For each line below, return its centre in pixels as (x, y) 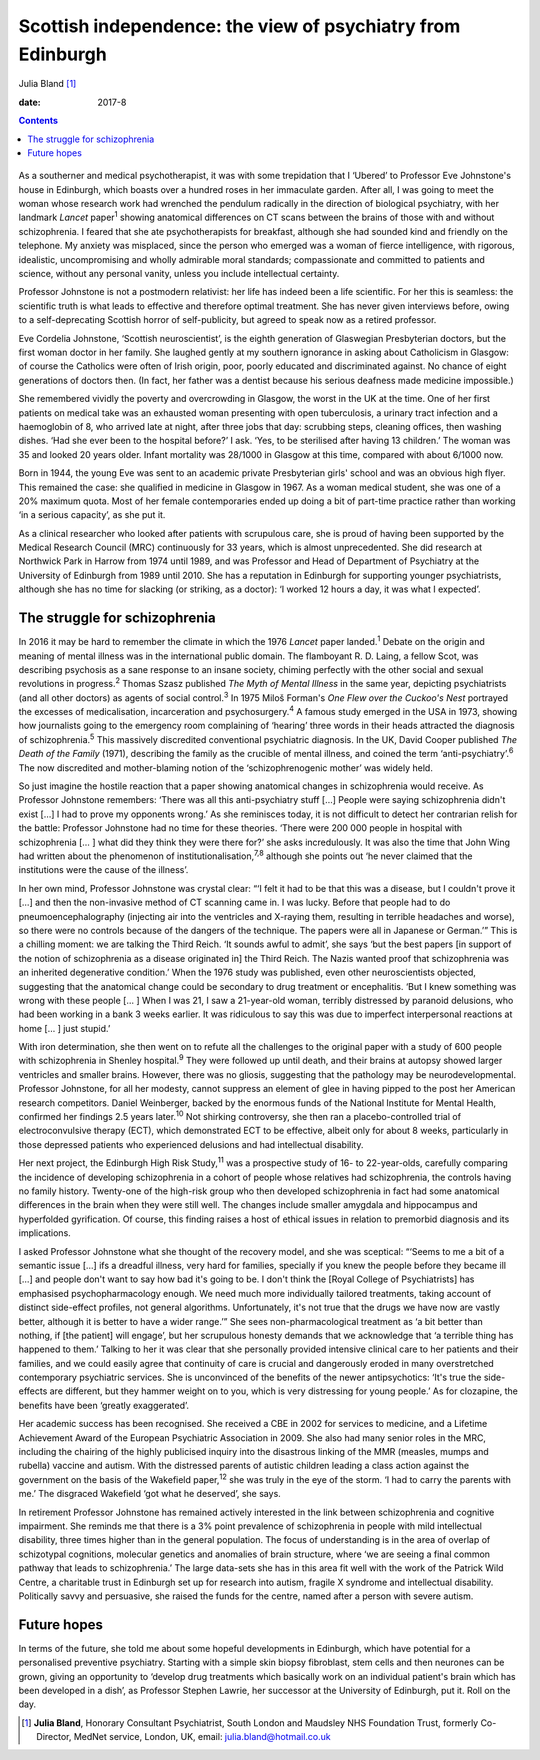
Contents (38, 121)
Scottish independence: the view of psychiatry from (239, 26)
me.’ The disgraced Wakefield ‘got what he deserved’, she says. (150, 1494)
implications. (45, 1233)
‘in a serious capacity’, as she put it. (92, 515)
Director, (54, 1737)
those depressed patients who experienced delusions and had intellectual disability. (191, 1144)
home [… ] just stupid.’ (64, 1028)
